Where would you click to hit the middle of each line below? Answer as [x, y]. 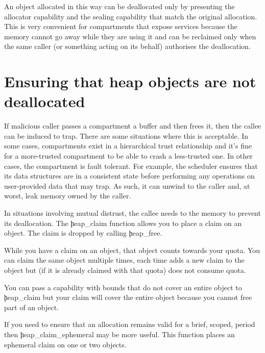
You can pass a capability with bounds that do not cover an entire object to [123, 287]
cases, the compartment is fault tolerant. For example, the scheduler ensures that [131, 166]
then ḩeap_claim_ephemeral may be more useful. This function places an [119, 334]
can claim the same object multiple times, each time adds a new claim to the [124, 260]
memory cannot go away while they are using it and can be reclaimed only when [130, 36]
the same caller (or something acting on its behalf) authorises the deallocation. [127, 46]
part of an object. [32, 307]
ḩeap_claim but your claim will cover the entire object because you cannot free [128, 297]
